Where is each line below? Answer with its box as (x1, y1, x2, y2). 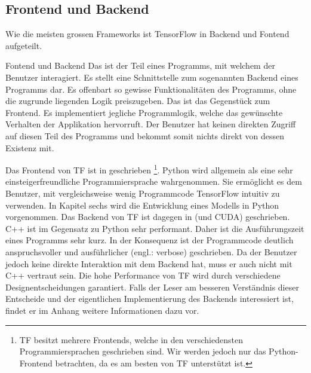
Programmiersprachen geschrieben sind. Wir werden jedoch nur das (19, 345, 266, 357)
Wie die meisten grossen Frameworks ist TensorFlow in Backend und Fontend (5, 27, 290, 40)
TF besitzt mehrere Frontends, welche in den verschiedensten (19, 333, 243, 346)
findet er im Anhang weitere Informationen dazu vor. (5, 304, 199, 316)
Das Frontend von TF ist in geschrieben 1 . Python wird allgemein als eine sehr (5, 162, 293, 176)
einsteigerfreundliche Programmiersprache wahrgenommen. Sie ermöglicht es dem (5, 175, 302, 188)
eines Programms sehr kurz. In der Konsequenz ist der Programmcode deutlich (5, 234, 294, 246)
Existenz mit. (5, 141, 54, 154)
